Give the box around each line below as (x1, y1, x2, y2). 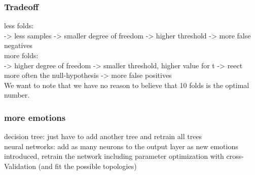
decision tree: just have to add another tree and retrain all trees (4, 131, 202, 142)
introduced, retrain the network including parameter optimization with (4, 151, 224, 161)
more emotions (4, 111, 66, 123)
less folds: (4, 20, 34, 31)
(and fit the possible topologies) (38, 160, 137, 171)
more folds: (4, 50, 39, 60)
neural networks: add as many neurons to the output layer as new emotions (4, 141, 238, 151)
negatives (4, 40, 33, 51)
